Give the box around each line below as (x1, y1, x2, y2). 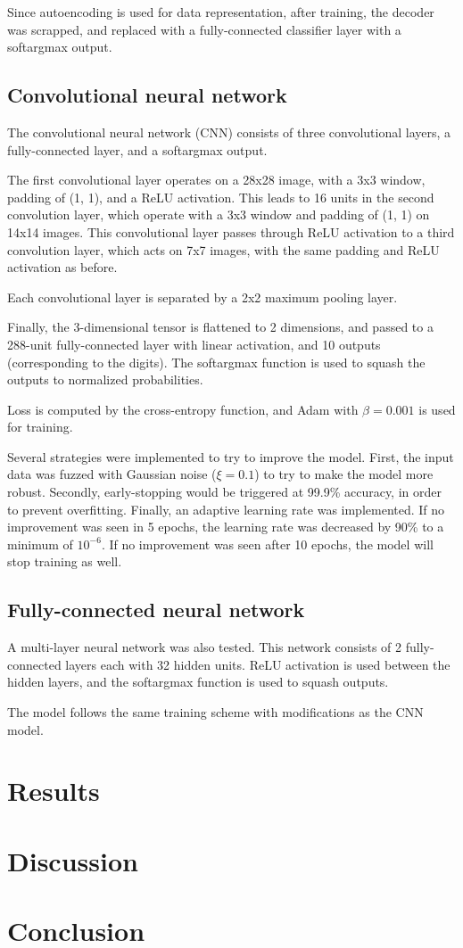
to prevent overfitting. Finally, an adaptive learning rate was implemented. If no (7, 499, 445, 518)
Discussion (7, 842, 138, 878)
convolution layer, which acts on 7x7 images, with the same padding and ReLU (7, 240, 440, 259)
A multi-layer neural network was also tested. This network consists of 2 (7, 638, 402, 656)
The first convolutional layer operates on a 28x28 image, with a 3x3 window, (7, 170, 426, 189)
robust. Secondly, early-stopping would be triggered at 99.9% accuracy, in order (7, 482, 442, 501)
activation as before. (7, 258, 118, 276)
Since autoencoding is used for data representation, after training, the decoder (7, 3, 434, 21)
